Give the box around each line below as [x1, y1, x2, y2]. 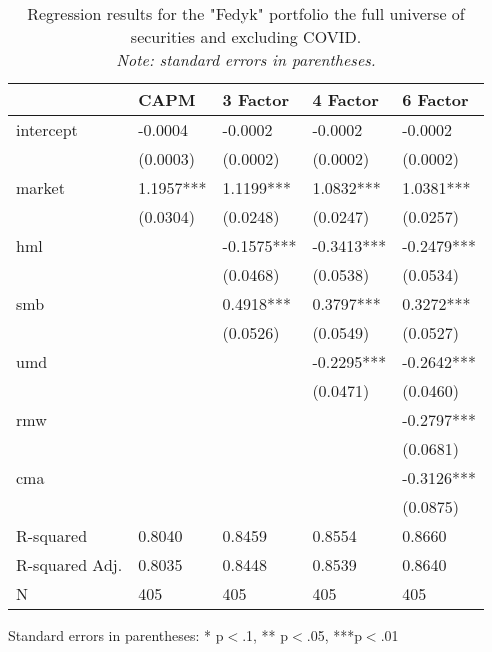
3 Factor [222, 88, 290, 111]
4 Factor [312, 88, 379, 111]
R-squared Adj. [16, 553, 123, 576]
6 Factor [402, 88, 469, 111]
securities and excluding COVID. [130, 25, 362, 48]
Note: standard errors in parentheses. [116, 48, 376, 71]
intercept [16, 118, 78, 141]
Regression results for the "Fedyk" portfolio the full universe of [27, 2, 465, 25]
